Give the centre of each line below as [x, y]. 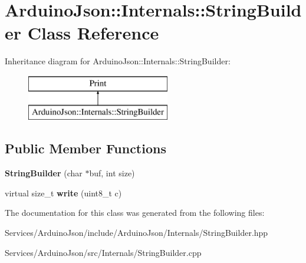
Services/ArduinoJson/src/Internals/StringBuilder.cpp [103, 252]
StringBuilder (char [44, 173]
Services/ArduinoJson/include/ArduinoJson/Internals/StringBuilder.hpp [136, 233]
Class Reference [93, 33]
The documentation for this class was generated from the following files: [135, 213]
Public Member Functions [85, 148]
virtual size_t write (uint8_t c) [63, 193]
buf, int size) [112, 173]
